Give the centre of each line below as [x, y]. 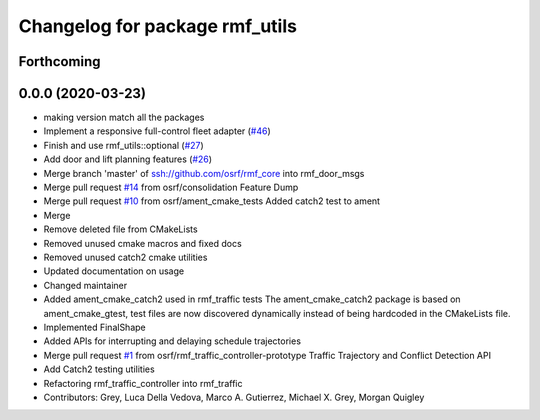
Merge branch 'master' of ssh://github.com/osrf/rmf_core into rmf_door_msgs [204, 173]
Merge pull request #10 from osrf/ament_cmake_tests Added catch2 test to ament [211, 201]
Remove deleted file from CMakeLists [121, 229]
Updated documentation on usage [114, 271]
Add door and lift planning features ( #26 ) [128, 159]
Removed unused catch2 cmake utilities [125, 257]
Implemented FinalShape [94, 327]
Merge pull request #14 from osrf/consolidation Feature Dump [171, 187]
